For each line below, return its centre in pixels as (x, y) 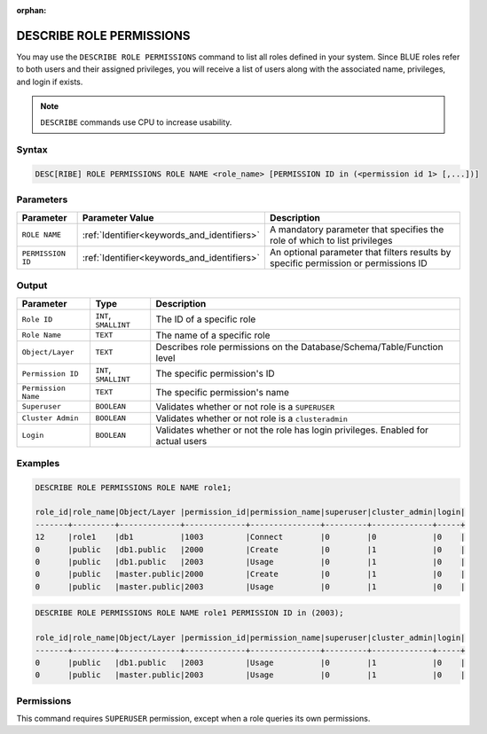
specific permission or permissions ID (348, 263)
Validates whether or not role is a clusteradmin (251, 418)
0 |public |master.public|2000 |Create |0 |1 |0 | (250, 574)
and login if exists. (50, 82)
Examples (38, 463)
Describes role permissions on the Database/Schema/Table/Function (299, 347)
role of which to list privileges (331, 240)
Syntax (32, 150)
